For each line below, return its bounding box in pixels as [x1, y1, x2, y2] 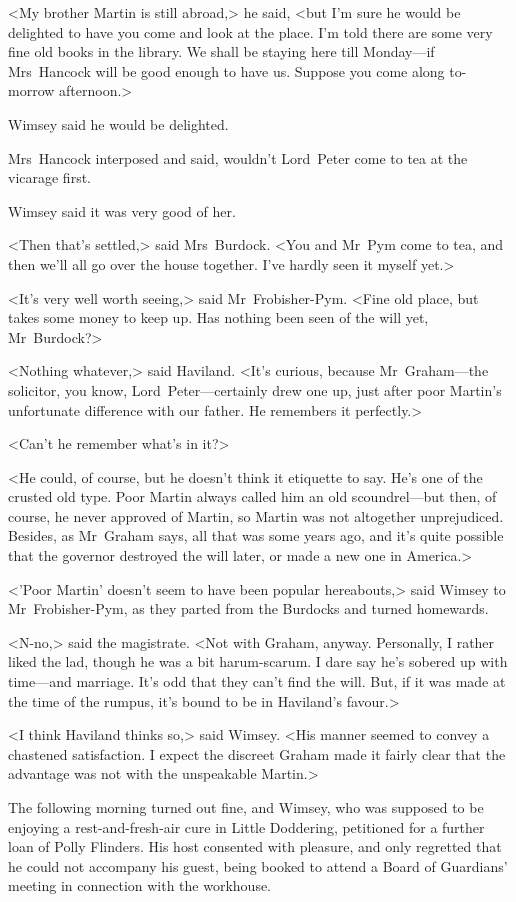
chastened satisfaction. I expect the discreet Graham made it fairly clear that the [8, 743, 506, 764]
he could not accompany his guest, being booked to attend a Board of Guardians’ [8, 855, 508, 876]
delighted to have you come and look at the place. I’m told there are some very [8, 21, 493, 42]
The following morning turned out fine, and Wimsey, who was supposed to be [8, 797, 484, 817]
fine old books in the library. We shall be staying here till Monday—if [8, 41, 435, 62]
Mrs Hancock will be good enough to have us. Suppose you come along [8, 60, 445, 81]
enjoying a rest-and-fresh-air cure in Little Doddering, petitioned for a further [8, 816, 485, 837]
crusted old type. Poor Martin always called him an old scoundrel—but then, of [8, 486, 497, 507]
